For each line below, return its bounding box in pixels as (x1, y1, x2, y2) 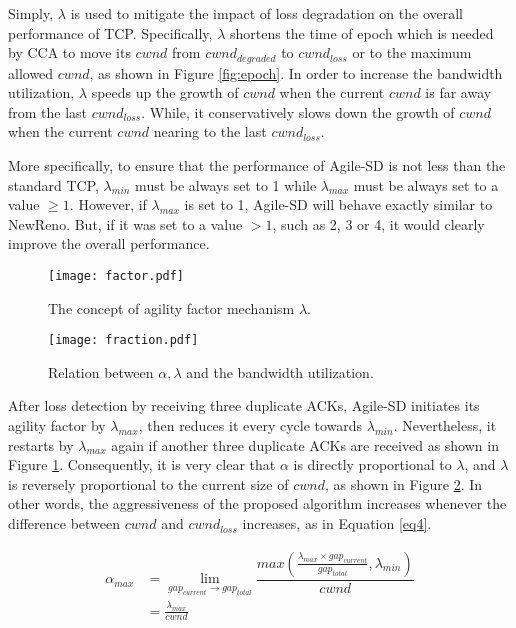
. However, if (69, 194, 147, 215)
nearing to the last (153, 121, 267, 142)
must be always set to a (353, 174, 499, 195)
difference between (8, 513, 121, 534)
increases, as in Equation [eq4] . (242, 513, 432, 534)
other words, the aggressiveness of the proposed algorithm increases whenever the (8, 493, 507, 514)
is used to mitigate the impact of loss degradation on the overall (70, 3, 464, 23)
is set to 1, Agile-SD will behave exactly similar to (184, 194, 493, 215)
